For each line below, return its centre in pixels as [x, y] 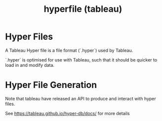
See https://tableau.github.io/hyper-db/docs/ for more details [67, 113]
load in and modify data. [30, 65]
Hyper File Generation [51, 85]
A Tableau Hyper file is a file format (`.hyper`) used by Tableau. [69, 50]
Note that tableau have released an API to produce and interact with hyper [81, 98]
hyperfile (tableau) [83, 9]
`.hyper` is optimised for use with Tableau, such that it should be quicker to [81, 60]
